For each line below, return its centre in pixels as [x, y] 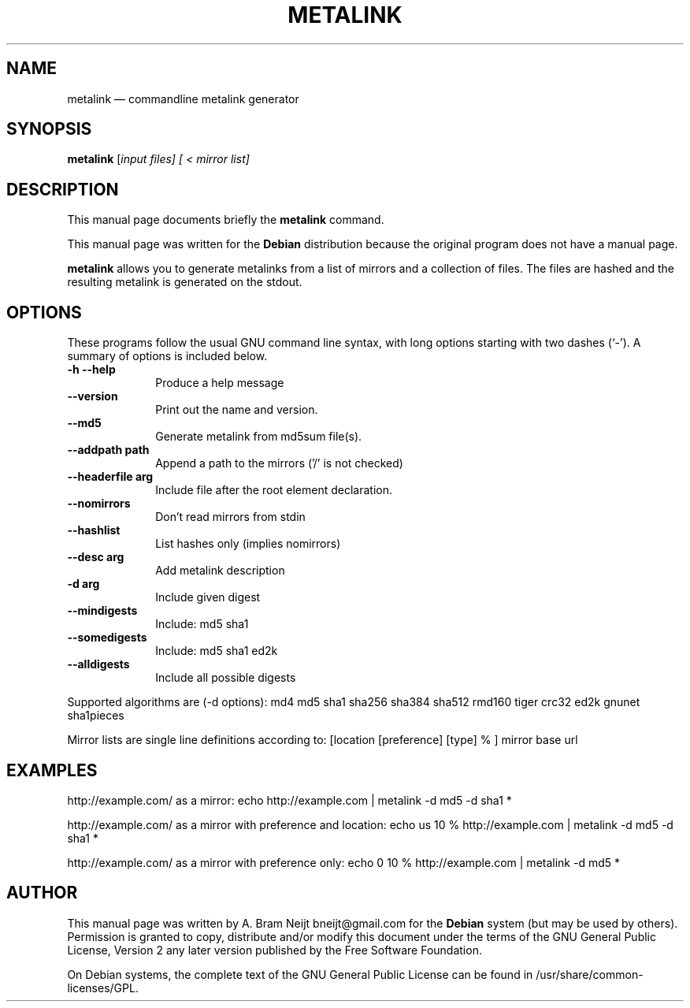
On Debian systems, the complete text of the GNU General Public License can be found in [300, 974]
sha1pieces [96, 716]
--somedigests [107, 638]
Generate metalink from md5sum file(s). [259, 437]
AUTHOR [42, 893]
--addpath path [108, 450]
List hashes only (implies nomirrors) [248, 544]
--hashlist [94, 530]
